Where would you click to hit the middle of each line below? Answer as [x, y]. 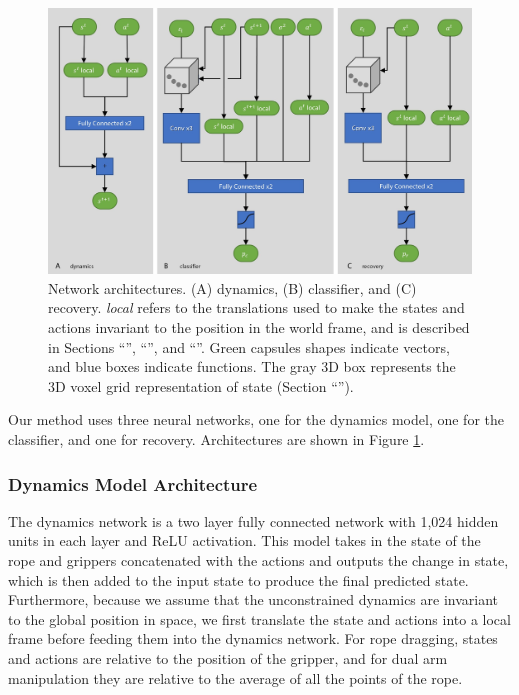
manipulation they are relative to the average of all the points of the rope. [235, 677]
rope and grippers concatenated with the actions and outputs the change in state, [258, 559]
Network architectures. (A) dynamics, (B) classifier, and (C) [232, 287]
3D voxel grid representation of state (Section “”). [201, 385]
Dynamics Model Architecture [133, 483]
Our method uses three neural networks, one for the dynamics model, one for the [256, 419]
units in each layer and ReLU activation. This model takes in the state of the [244, 540]
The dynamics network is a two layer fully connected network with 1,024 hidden [253, 520]
